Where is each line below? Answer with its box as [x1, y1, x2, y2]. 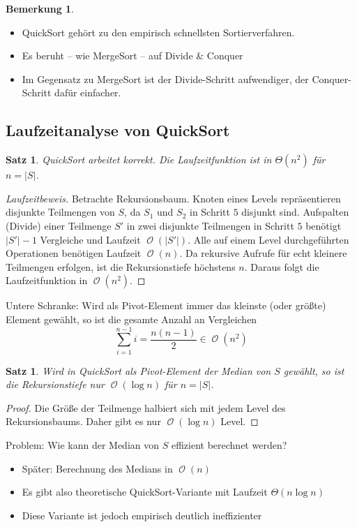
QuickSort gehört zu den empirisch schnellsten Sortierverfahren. [22, 24, 295, 39]
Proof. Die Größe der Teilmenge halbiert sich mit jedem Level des [6, 400, 286, 415]
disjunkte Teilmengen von [6, 205, 115, 219]
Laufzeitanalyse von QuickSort [6, 119, 230, 141]
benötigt [305, 218, 342, 232]
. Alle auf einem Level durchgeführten [188, 232, 349, 246]
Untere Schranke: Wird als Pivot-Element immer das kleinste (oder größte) [6, 298, 326, 313]
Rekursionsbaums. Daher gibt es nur [6, 414, 161, 429]
